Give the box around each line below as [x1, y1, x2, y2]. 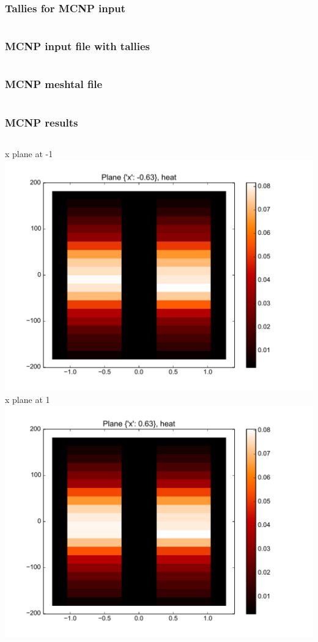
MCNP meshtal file [5, 76, 103, 92]
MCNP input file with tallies [5, 39, 150, 54]
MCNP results [5, 114, 78, 130]
